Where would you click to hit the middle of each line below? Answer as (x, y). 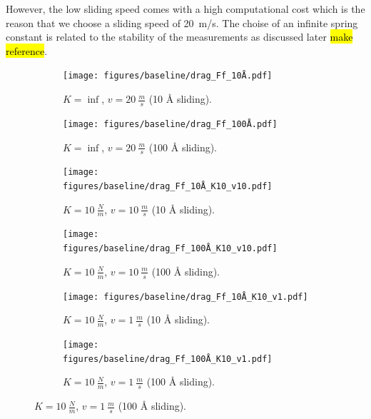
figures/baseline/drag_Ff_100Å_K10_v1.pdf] (168, 359)
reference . (27, 50)
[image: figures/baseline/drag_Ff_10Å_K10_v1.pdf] (185, 297)
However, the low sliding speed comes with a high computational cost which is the (185, 9)
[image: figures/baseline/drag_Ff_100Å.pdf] (170, 124)
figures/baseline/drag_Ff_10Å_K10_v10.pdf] (168, 186)
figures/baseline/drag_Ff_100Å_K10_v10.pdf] (170, 249)
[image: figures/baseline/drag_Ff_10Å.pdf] (168, 76)
